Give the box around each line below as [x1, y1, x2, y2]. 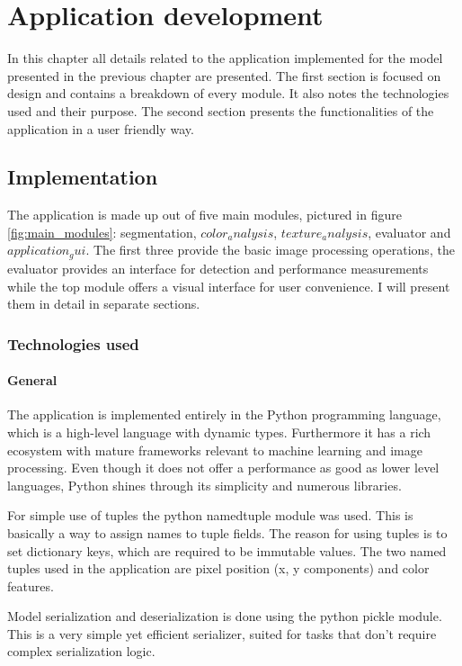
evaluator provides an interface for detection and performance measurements [7, 258, 429, 277]
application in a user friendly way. [7, 119, 194, 138]
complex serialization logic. [7, 642, 155, 661]
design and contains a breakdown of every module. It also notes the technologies [7, 84, 449, 103]
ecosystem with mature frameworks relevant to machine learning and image [7, 440, 422, 459]
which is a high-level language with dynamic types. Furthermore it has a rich [7, 422, 431, 441]
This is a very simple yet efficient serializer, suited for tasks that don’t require [7, 624, 437, 643]
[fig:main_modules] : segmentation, [7, 222, 197, 241]
